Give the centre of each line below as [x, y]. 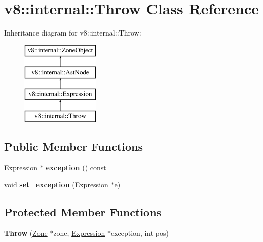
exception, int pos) [140, 233]
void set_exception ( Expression [56, 184]
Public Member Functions [73, 146]
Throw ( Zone [26, 233]
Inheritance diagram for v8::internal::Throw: [73, 33]
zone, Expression [79, 233]
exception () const [76, 167]
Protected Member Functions [83, 212]
